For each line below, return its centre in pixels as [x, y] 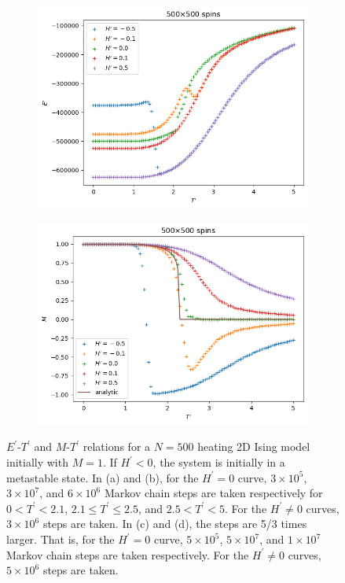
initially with [37, 462]
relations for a [117, 446]
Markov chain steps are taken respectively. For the [128, 554]
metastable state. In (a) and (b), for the [103, 477]
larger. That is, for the [61, 539]
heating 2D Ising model [254, 446]
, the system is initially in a [219, 462]
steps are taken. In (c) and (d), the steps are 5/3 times [175, 524]
